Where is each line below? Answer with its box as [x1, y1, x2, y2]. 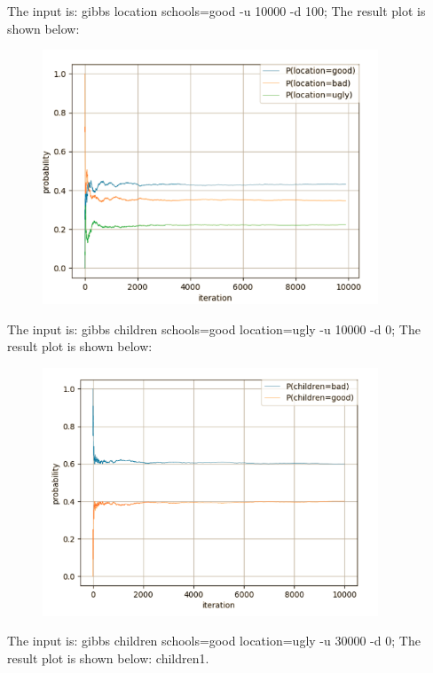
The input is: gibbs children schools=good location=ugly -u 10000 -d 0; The [7, 319, 421, 338]
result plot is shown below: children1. [7, 649, 209, 667]
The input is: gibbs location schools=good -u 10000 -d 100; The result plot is [7, 2, 426, 20]
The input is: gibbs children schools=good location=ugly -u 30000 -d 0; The [7, 631, 421, 650]
